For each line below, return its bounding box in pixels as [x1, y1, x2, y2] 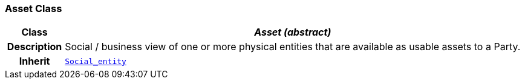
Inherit [19, 55, 50, 68]
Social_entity [65, 56, 126, 66]
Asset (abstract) [254, 26, 331, 39]
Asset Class [5, 2, 62, 15]
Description [7, 40, 62, 53]
